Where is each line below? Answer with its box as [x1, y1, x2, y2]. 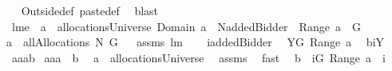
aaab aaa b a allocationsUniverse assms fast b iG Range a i [11, 49, 386, 65]
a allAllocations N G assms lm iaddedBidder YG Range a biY [6, 34, 385, 50]
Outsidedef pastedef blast [21, 2, 159, 18]
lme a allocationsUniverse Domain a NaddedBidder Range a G [11, 18, 361, 34]
